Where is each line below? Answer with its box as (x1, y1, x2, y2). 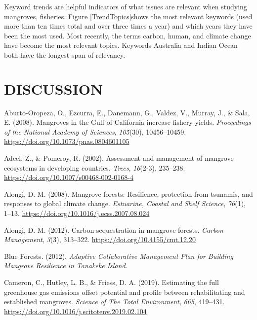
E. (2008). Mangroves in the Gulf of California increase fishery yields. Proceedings (4, 117, 251, 127)
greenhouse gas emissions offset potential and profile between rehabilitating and (4, 286, 245, 297)
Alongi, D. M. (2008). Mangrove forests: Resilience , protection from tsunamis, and (4, 188, 253, 199)
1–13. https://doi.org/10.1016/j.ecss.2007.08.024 (4, 208, 150, 218)
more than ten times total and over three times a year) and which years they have (4, 21, 253, 31)
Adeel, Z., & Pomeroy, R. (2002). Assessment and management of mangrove (4, 153, 234, 163)
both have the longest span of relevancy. (4, 49, 126, 60)
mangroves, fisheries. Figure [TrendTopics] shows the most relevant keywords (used (4, 11, 253, 21)
